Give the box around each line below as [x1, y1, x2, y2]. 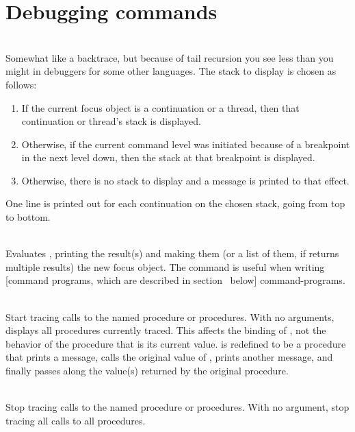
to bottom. [5, 210, 51, 224]
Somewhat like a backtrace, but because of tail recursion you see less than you [5, 50, 334, 64]
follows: [5, 77, 37, 91]
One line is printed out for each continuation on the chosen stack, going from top [5, 196, 345, 211]
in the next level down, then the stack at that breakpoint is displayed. [21, 150, 315, 165]
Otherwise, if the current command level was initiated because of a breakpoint [21, 136, 350, 151]
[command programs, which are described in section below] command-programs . [5, 273, 345, 287]
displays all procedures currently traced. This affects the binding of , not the [5, 323, 326, 337]
